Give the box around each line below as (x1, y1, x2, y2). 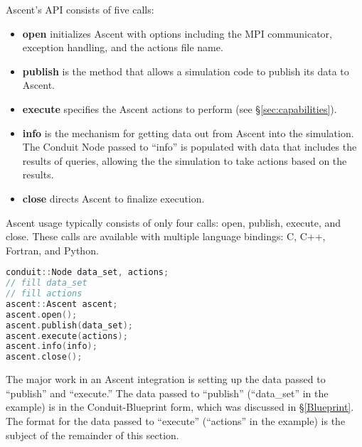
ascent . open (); (6, 309, 78, 320)
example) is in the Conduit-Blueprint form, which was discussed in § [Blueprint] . (6, 399, 354, 414)
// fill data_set (6, 278, 87, 289)
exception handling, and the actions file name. (22, 40, 223, 55)
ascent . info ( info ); (6, 341, 97, 352)
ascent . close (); (6, 352, 82, 362)
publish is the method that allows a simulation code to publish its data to (22, 63, 349, 78)
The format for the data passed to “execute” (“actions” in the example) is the (6, 413, 346, 428)
